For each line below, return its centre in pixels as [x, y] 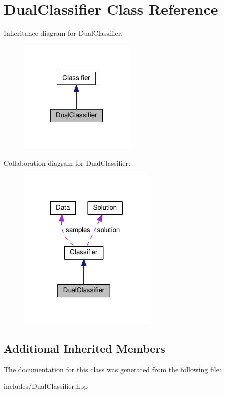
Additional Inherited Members [85, 348]
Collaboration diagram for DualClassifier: [67, 162]
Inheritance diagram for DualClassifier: [64, 33]
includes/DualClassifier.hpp [46, 386]
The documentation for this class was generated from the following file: [113, 369]
